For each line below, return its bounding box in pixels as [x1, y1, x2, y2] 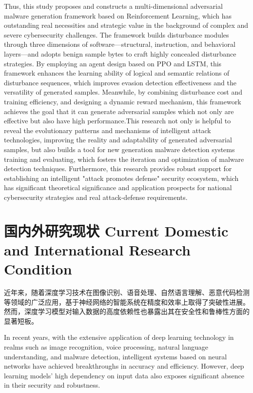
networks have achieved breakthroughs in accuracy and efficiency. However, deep [4, 361, 244, 371]
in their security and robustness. [4, 380, 100, 390]
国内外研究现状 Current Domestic [4, 220, 229, 240]
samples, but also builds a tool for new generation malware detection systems [4, 144, 235, 154]
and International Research [4, 239, 191, 259]
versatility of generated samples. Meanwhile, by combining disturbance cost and [4, 87, 242, 97]
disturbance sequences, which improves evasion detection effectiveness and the [4, 77, 236, 87]
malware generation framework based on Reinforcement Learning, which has [4, 10, 232, 20]
